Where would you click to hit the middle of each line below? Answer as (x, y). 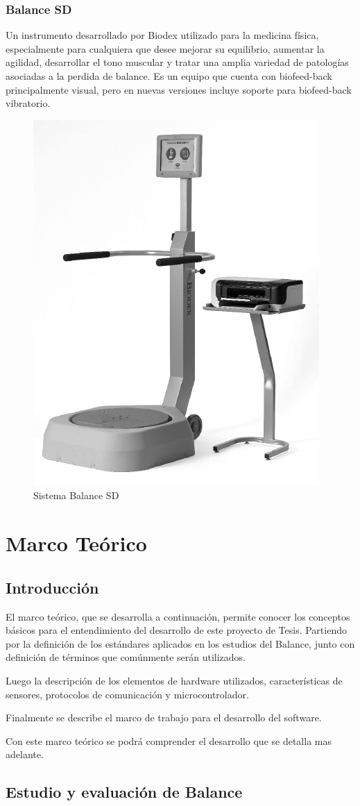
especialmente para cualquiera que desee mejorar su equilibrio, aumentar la (165, 48)
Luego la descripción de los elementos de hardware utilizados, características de (174, 680)
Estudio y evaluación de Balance (124, 792)
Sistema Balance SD (76, 495)
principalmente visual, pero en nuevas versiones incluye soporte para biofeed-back (179, 89)
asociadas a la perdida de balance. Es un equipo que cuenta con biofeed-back (169, 76)
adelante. (25, 754)
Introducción (52, 587)
